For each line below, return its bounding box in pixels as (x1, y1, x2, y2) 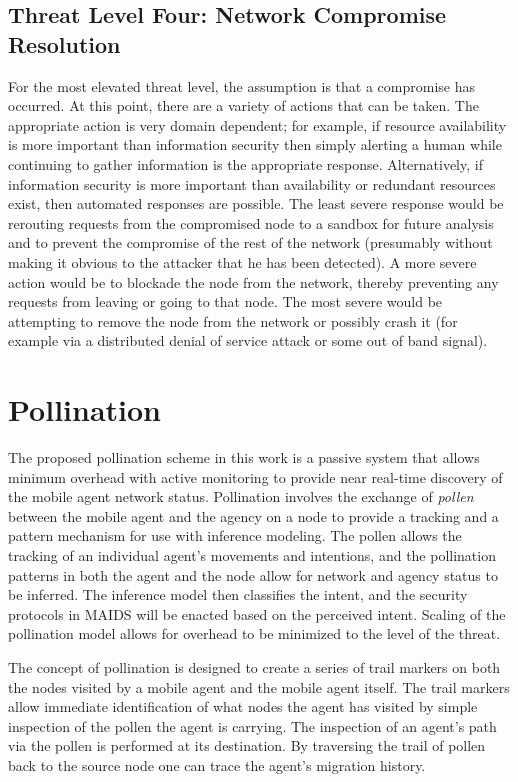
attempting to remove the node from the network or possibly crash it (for (8, 310, 458, 331)
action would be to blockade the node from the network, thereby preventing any (8, 271, 499, 292)
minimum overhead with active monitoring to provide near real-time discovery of (8, 466, 503, 487)
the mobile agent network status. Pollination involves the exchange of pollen (8, 486, 474, 507)
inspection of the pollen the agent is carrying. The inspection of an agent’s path (8, 715, 497, 736)
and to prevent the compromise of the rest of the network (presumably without (8, 232, 493, 253)
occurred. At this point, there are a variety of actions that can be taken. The (8, 95, 479, 116)
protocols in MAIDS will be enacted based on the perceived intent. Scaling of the (8, 603, 506, 624)
